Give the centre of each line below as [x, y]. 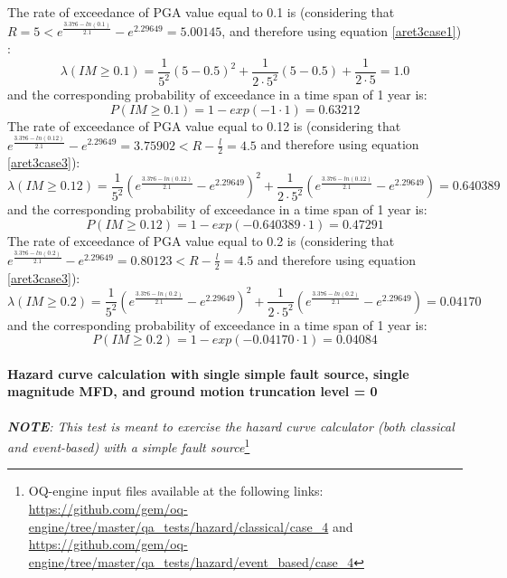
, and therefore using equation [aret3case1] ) [342, 30]
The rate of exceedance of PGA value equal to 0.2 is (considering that [201, 241]
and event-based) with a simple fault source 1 [129, 445]
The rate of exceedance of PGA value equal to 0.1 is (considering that [201, 12]
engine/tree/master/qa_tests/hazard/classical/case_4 [178, 526]
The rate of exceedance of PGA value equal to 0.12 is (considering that [204, 125]
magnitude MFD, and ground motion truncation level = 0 [192, 391]
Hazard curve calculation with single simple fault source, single [208, 373]
